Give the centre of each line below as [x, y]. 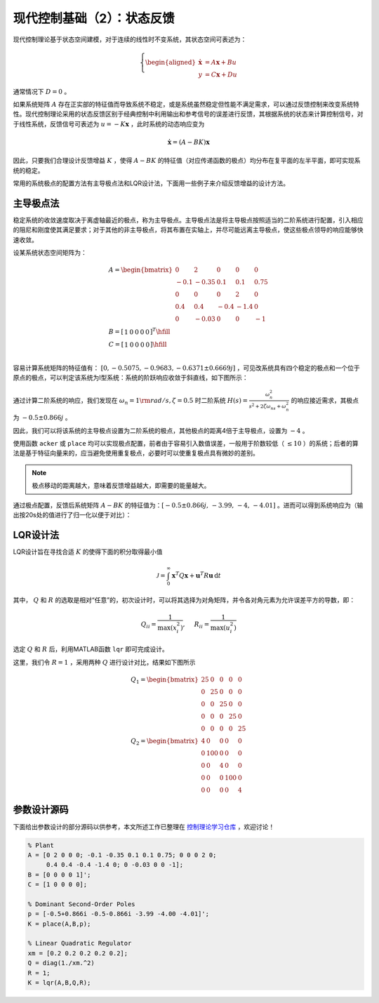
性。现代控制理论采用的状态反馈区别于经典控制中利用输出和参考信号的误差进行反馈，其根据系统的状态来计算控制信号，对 [188, 114]
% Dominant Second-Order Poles [82, 904]
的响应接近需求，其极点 [325, 400]
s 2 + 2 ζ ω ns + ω [267, 407]
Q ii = [149, 625]
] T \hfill [160, 331]
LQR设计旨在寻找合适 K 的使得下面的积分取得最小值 [88, 552]
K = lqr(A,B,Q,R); [59, 982]
